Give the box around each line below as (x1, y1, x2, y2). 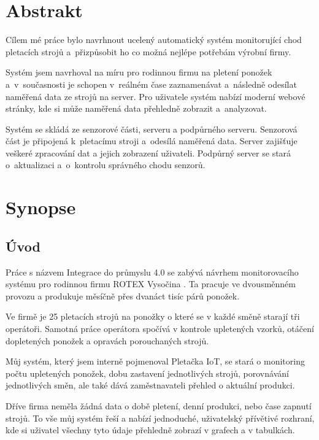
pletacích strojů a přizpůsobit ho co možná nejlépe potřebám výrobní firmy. (6, 45, 291, 58)
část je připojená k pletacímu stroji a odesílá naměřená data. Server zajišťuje (6, 134, 298, 147)
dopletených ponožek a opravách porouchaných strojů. (6, 334, 209, 347)
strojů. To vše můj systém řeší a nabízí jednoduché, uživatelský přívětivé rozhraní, (6, 411, 315, 424)
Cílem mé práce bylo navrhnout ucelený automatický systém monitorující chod (6, 33, 302, 46)
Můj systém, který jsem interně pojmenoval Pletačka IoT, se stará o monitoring (6, 355, 305, 368)
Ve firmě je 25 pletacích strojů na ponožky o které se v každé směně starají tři (6, 310, 300, 323)
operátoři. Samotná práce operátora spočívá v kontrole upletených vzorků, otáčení (6, 322, 314, 335)
